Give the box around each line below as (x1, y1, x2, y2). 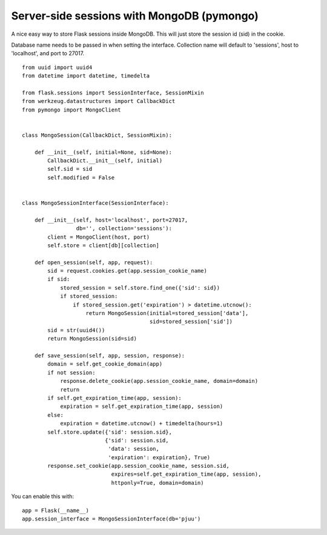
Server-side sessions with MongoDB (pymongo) (11, 9, 259, 22)
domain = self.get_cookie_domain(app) (47, 361, 163, 368)
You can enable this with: (11, 493, 74, 500)
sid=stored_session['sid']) (149, 318, 233, 325)
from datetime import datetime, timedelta (22, 73, 150, 79)
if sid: (47, 276, 70, 283)
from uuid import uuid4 (22, 64, 93, 71)
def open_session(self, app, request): (34, 259, 153, 266)
